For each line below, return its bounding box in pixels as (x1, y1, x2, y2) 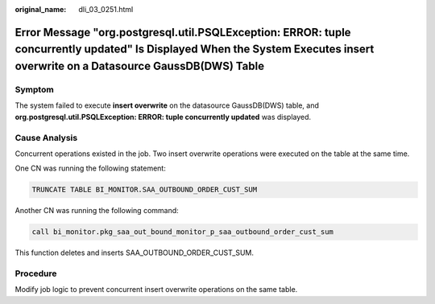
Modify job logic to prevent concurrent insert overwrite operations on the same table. (14, 285, 298, 294)
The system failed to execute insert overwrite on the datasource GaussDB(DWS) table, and (14, 101, 320, 110)
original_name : (14, 5, 67, 14)
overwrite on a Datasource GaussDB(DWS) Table (14, 60, 265, 72)
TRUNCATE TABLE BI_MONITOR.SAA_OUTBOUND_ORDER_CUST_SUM (31, 185, 258, 195)
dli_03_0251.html (78, 5, 134, 14)
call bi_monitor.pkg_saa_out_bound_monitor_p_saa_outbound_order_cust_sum (31, 228, 334, 236)
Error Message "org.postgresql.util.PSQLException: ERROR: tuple (14, 25, 351, 39)
